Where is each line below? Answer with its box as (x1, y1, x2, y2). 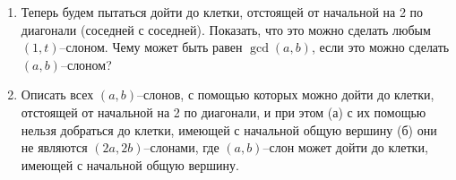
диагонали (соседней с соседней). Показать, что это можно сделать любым (21, 20, 431, 39)
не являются (21, 138, 88, 157)
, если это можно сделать (311, 38, 450, 56)
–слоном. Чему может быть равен (59, 38, 243, 56)
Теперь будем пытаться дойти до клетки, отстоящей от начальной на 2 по (21, 3, 424, 21)
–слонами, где (143, 138, 219, 157)
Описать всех (21, 85, 94, 104)
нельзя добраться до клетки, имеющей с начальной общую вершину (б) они (21, 120, 437, 139)
